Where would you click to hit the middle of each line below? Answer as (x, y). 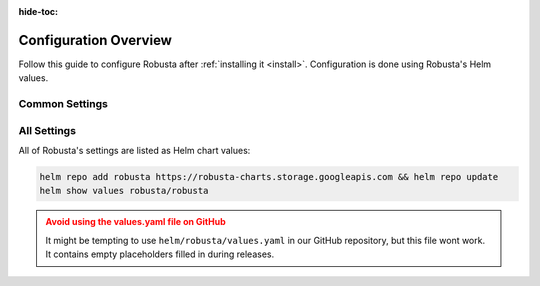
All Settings (47, 130)
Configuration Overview (95, 40)
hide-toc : (38, 11)
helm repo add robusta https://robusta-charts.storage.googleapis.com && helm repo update (269, 176)
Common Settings (63, 104)
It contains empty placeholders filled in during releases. (160, 254)
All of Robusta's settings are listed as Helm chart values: (134, 150)
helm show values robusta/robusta (124, 191)
